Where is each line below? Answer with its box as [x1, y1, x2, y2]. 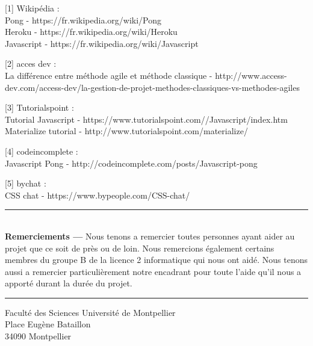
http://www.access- [215, 69, 287, 81]
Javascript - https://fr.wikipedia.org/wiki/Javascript [5, 37, 199, 49]
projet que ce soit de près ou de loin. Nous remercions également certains [5, 241, 274, 254]
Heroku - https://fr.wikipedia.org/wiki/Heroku [5, 25, 178, 38]
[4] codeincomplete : [5, 144, 78, 157]
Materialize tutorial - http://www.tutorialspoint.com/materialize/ [5, 125, 248, 137]
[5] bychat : [5, 177, 46, 190]
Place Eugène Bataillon [5, 318, 91, 330]
